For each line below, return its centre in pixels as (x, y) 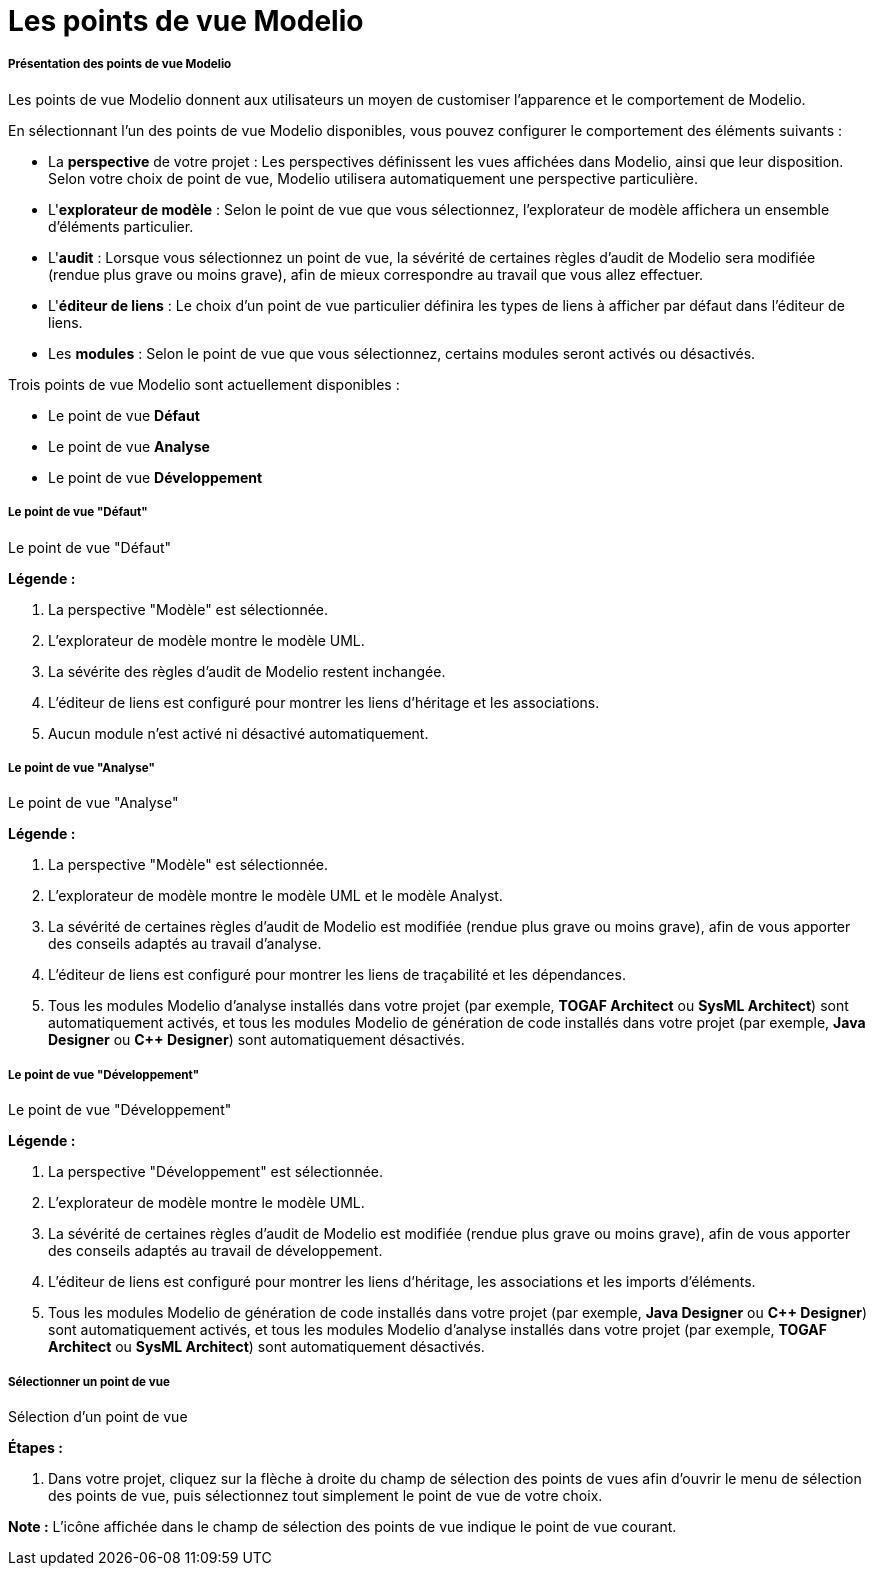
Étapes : (35, 1447)
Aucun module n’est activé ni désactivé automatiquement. (238, 733)
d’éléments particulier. (121, 226)
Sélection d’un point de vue (98, 1416)
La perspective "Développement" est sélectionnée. (216, 1172)
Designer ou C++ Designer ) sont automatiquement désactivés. (256, 1040)
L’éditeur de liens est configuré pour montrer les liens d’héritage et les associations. (324, 702)
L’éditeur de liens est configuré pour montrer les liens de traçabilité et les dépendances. (337, 975)
